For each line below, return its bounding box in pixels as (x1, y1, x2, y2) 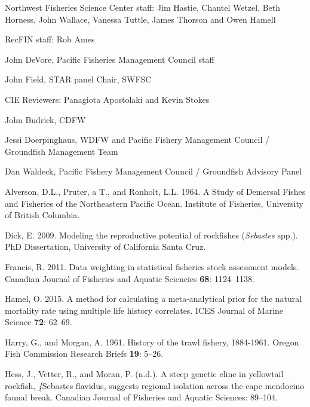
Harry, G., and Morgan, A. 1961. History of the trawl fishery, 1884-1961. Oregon (5, 335, 299, 348)
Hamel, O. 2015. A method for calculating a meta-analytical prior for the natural (5, 292, 302, 305)
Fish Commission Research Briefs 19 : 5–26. (5, 347, 164, 360)
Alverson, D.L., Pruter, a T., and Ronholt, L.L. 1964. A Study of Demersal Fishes (5, 185, 306, 197)
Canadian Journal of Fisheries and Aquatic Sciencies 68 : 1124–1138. (5, 272, 254, 284)
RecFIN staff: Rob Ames (5, 33, 95, 45)
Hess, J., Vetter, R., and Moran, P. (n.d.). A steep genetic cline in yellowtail (5, 368, 284, 380)
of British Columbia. (5, 209, 80, 221)
